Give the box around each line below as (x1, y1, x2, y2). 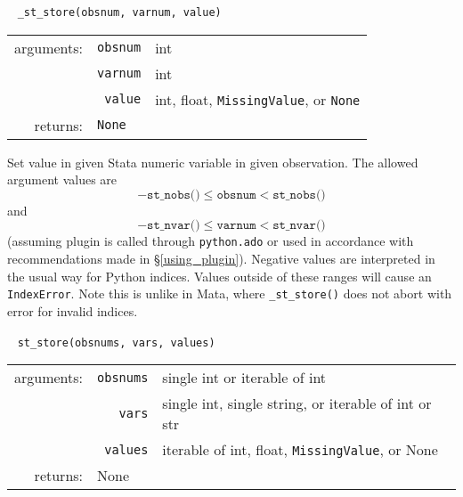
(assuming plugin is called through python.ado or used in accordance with (7, 232, 414, 250)
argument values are (7, 170, 118, 189)
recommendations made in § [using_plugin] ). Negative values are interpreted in (7, 249, 435, 268)
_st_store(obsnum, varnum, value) (17, 6, 222, 19)
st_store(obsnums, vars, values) (17, 336, 215, 349)
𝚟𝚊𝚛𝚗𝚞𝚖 (216, 219, 256, 232)
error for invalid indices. (7, 301, 138, 320)
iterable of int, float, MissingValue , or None (162, 439, 438, 460)
